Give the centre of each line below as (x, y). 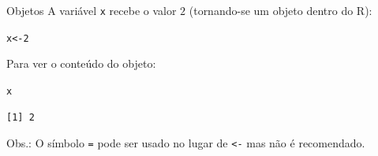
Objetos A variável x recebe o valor (92, 10)
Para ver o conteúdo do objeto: (81, 63)
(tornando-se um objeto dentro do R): (281, 10)
